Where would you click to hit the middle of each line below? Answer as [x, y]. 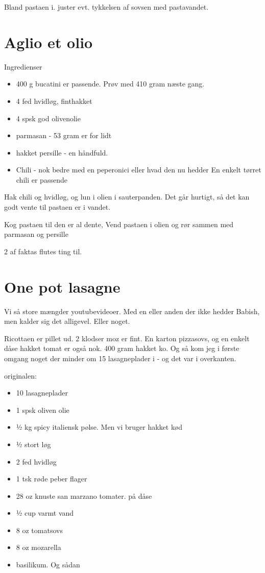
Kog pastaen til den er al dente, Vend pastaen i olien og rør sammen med [119, 224]
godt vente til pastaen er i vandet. [57, 207]
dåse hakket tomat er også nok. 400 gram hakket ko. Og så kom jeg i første [122, 348]
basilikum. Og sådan [48, 565]
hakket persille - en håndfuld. [62, 152]
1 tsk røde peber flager [52, 479]
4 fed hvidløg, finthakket [54, 101]
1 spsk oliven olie [43, 410]
